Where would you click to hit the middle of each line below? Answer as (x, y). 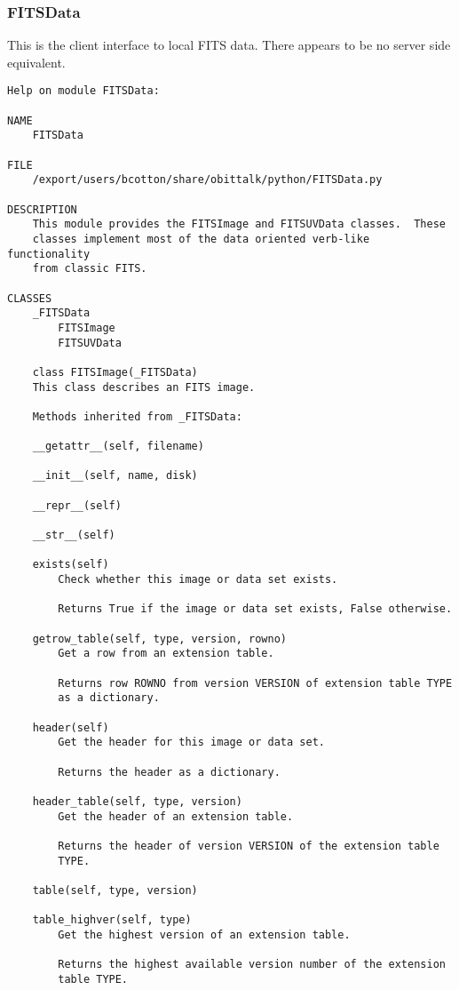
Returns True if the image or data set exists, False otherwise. (255, 609)
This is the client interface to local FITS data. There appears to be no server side (229, 45)
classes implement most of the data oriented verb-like (201, 239)
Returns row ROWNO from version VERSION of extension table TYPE (255, 683)
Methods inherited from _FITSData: (137, 416)
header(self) (71, 727)
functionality (49, 254)
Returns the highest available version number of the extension (252, 965)
